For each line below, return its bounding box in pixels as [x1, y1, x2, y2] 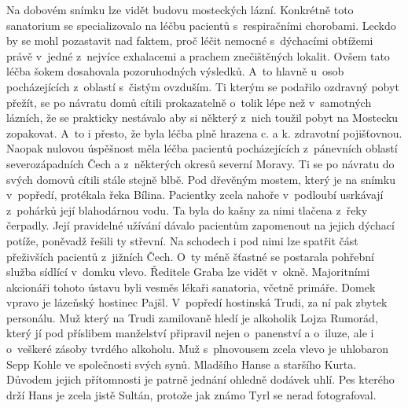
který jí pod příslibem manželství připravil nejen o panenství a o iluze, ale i [6, 325, 374, 341]
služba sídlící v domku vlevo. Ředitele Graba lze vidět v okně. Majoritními [6, 263, 370, 280]
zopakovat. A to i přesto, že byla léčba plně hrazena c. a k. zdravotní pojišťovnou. [6, 124, 402, 141]
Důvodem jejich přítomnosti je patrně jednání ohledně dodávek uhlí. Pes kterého [6, 371, 395, 388]
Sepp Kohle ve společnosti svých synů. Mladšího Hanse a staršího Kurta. [6, 355, 357, 372]
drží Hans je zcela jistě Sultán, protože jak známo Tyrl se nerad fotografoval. [6, 386, 377, 402]
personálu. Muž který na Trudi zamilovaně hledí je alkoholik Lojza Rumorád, [6, 309, 378, 325]
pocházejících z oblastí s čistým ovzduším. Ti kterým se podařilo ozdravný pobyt [6, 78, 399, 94]
